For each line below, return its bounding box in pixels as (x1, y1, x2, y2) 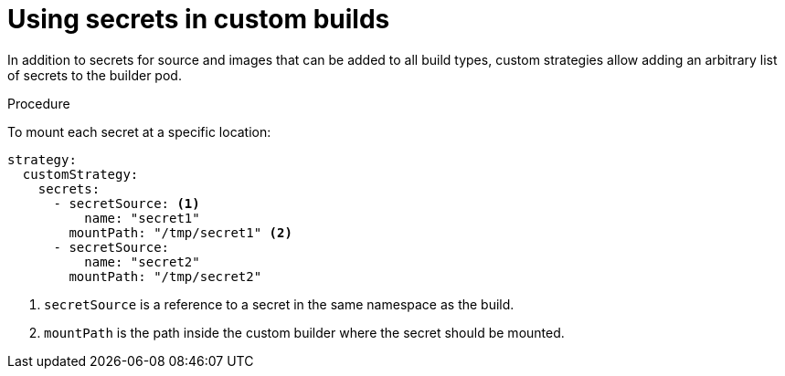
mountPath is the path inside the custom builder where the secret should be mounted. (44, 324, 565, 340)
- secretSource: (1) (53, 195, 200, 211)
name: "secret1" (84, 210, 200, 225)
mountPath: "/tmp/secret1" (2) (69, 225, 292, 240)
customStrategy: (22, 166, 139, 182)
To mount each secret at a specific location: (7, 123, 271, 140)
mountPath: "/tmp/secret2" (69, 268, 262, 284)
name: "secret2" (84, 254, 200, 269)
